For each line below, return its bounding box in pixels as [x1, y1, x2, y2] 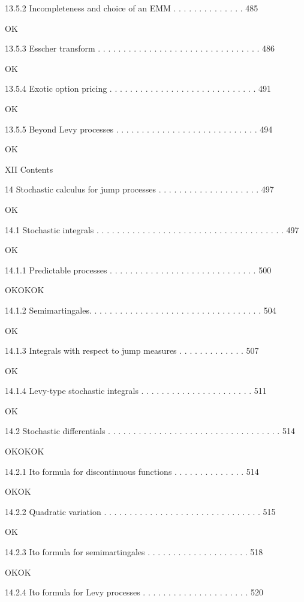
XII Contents [5, 162, 53, 175]
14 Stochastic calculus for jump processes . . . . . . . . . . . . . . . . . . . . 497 [5, 183, 274, 195]
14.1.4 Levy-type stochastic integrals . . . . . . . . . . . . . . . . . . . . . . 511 [5, 384, 267, 397]
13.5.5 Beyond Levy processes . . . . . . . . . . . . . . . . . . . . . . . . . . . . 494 [5, 122, 273, 135]
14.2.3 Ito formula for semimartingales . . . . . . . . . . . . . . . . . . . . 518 [5, 546, 263, 558]
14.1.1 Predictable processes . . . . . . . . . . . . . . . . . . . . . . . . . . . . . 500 [5, 263, 272, 276]
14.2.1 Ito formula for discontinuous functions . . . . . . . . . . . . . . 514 [5, 465, 259, 477]
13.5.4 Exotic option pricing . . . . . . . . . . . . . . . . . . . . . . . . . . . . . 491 [5, 82, 271, 95]
